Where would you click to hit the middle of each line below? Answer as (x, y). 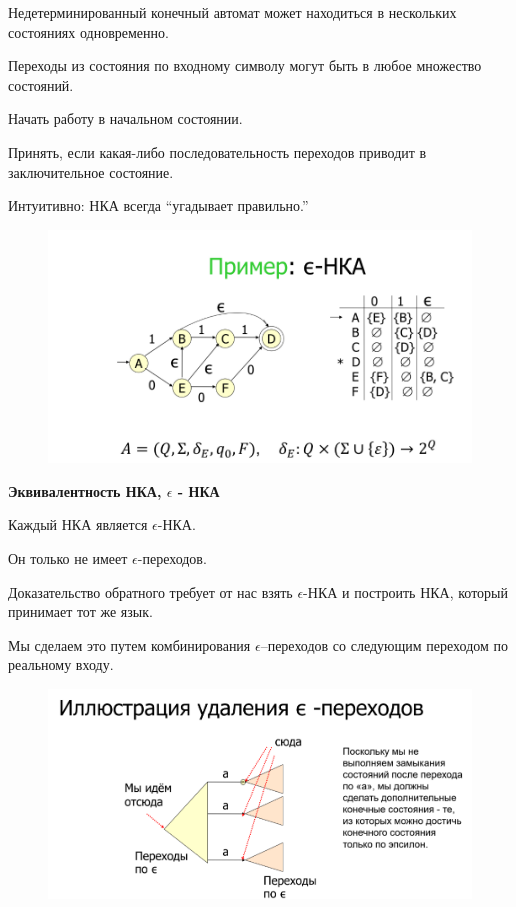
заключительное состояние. (91, 171)
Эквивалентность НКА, (85, 490)
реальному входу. (61, 664)
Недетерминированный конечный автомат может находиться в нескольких (232, 12)
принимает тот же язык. (80, 611)
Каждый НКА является (78, 524)
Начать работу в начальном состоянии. (125, 118)
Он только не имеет (68, 558)
